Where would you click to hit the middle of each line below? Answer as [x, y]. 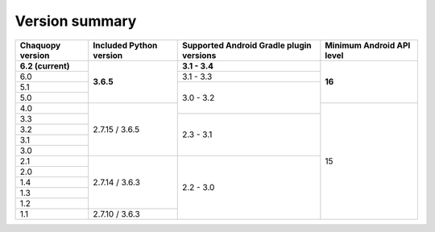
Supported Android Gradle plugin [246, 45]
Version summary [76, 21]
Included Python [125, 45]
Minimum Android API [368, 45]
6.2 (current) [45, 66]
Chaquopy [40, 45]
